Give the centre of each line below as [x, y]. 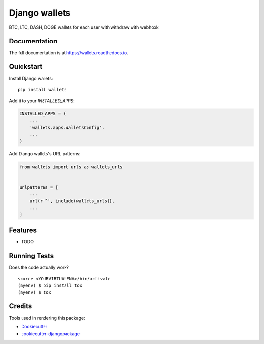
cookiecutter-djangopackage [51, 333]
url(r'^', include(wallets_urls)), [72, 201]
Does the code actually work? [39, 267]
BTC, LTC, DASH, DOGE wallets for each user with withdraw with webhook [84, 27]
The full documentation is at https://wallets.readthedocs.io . [68, 53]
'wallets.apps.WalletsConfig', [67, 127]
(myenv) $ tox [34, 292]
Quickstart [26, 67]
